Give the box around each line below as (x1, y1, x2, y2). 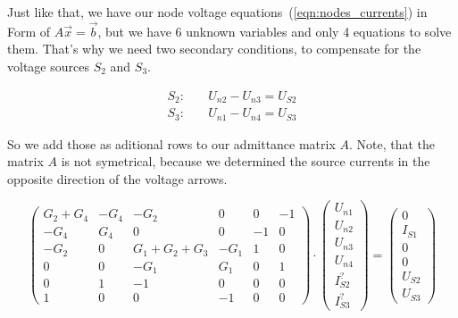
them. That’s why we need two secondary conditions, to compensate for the (7, 39, 421, 58)
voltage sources (7, 57, 89, 75)
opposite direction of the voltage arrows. (7, 169, 228, 188)
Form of (7, 21, 51, 40)
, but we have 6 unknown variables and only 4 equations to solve (97, 21, 452, 40)
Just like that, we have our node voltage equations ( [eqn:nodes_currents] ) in (7, 3, 428, 21)
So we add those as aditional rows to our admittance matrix (7, 134, 336, 153)
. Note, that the (349, 134, 436, 153)
